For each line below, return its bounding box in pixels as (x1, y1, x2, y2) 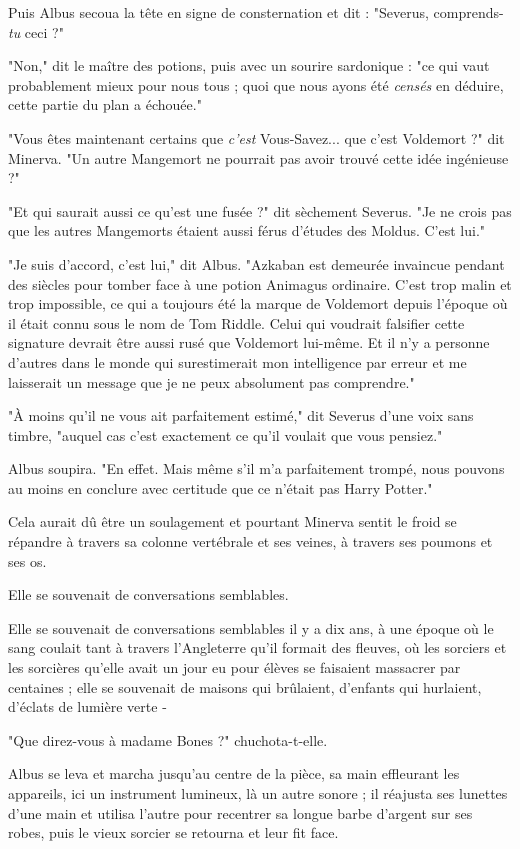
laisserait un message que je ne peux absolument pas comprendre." (8, 371, 415, 392)
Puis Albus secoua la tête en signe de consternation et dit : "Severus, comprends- (8, 2, 504, 22)
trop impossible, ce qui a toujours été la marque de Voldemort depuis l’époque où (8, 293, 508, 314)
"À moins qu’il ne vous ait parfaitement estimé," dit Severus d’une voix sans (8, 405, 474, 426)
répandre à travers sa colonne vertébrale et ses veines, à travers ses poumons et (8, 531, 493, 552)
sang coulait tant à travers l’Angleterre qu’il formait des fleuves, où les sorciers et (8, 637, 507, 658)
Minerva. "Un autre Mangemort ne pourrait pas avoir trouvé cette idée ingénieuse (8, 147, 509, 168)
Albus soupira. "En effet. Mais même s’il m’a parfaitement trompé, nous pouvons (8, 458, 505, 479)
